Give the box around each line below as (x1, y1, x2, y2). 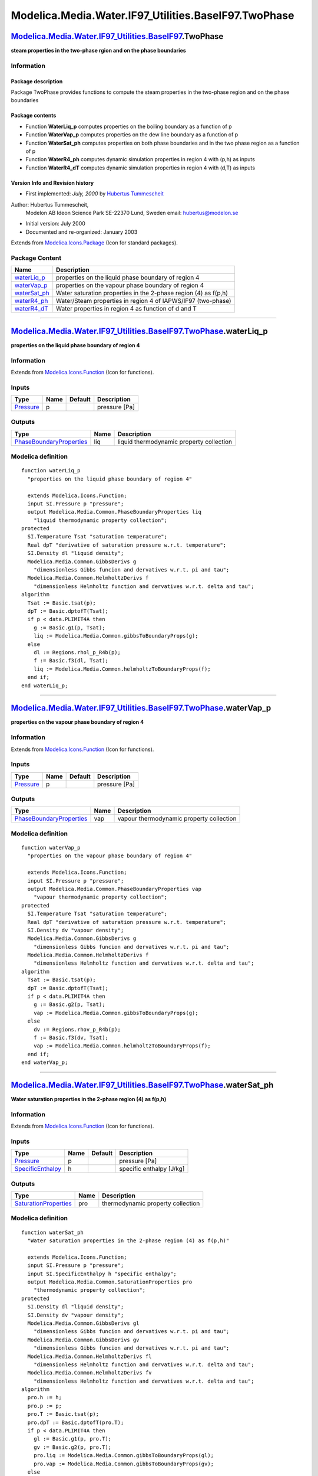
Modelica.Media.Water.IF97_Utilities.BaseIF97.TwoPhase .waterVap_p (11, 703, 271, 713)
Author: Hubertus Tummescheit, (11, 201, 89, 208)
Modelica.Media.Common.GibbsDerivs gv (27, 1336, 140, 1343)
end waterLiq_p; (21, 682, 68, 689)
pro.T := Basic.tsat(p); (27, 1411, 100, 1418)
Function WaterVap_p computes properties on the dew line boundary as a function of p (25, 131, 238, 138)
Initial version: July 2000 (25, 220, 85, 227)
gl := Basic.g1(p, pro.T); (33, 1435, 112, 1442)
